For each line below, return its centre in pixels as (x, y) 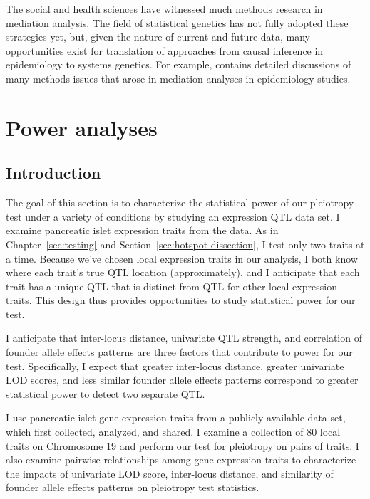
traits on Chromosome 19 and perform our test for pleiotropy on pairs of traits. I (183, 445)
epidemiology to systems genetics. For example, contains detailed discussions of (179, 64)
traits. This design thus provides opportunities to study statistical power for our (181, 300)
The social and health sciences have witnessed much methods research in (164, 9)
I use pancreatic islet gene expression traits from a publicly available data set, (176, 417)
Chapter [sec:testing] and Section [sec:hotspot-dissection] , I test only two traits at (185, 244)
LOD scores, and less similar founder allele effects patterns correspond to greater (182, 380)
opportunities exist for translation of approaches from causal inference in (165, 50)
